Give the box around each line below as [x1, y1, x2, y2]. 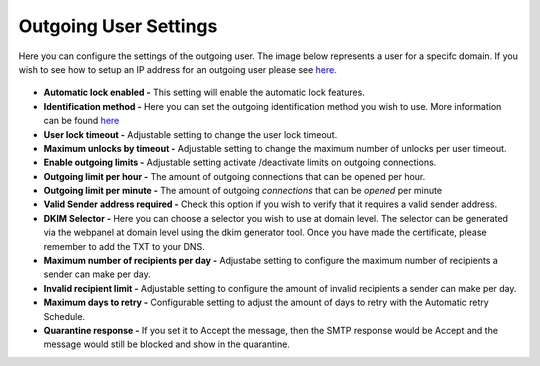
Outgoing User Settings [18, 15, 218, 37]
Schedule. [43, 310, 85, 322]
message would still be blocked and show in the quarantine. [43, 338, 290, 350]
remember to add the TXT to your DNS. [43, 240, 205, 252]
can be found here [43, 115, 120, 127]
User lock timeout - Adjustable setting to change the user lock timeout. [43, 128, 338, 140]
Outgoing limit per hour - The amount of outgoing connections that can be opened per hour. [43, 170, 426, 182]
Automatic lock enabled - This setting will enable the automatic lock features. [43, 86, 365, 99]
